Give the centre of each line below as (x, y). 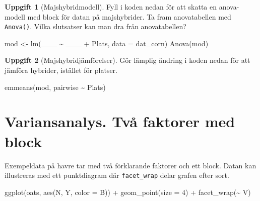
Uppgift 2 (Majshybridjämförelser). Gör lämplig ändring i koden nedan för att (127, 60)
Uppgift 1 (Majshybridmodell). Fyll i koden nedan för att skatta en (111, 7)
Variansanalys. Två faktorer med (120, 121)
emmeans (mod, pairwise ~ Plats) (55, 87)
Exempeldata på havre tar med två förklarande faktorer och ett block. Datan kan (131, 165)
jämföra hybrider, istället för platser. (61, 70)
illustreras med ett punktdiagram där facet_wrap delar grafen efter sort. (117, 175)
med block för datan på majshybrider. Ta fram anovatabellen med (129, 16)
